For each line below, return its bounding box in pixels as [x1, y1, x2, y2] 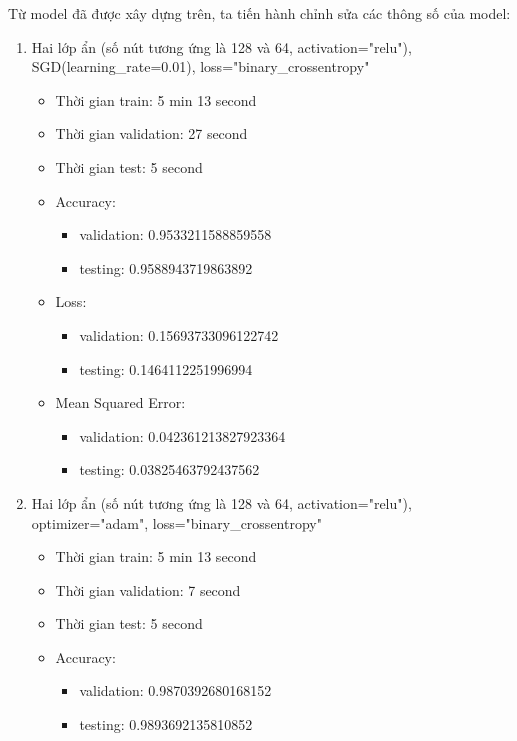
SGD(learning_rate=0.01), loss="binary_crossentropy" [31, 56, 370, 77]
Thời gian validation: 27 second [55, 123, 248, 144]
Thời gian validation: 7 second [55, 579, 241, 600]
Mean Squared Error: [55, 392, 186, 413]
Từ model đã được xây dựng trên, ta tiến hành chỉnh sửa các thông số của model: [8, 3, 511, 23]
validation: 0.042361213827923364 [79, 425, 286, 446]
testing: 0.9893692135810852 [79, 714, 253, 735]
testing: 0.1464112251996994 [79, 358, 253, 379]
